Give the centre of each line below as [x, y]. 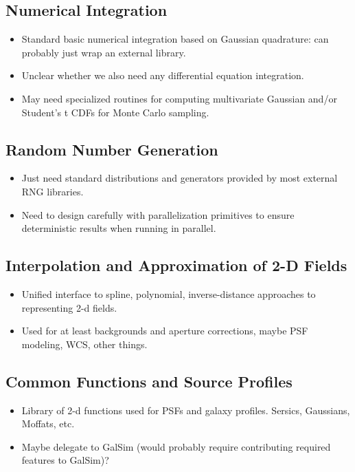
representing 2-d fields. [69, 307]
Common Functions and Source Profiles [149, 381]
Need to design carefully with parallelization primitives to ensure [158, 214]
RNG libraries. [53, 191]
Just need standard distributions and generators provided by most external [180, 178]
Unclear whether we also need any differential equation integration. [163, 75]
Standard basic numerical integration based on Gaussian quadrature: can [175, 39]
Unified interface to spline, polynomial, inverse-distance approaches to [169, 293]
